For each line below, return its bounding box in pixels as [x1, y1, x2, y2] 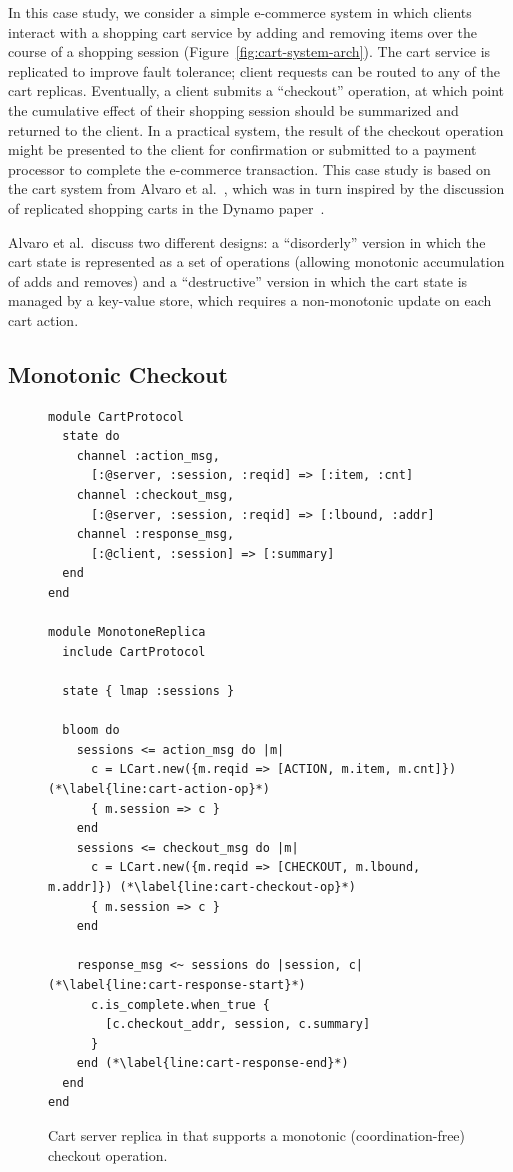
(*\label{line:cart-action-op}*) [48, 781, 270, 796]
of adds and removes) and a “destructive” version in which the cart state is [8, 270, 468, 291]
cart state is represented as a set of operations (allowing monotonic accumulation [8, 251, 505, 272]
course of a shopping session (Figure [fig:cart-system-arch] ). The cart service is [8, 41, 491, 62]
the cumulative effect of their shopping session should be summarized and [8, 99, 459, 120]
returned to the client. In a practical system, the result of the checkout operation [8, 119, 504, 140]
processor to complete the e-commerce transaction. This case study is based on [8, 158, 491, 179]
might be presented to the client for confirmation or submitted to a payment [8, 139, 477, 160]
